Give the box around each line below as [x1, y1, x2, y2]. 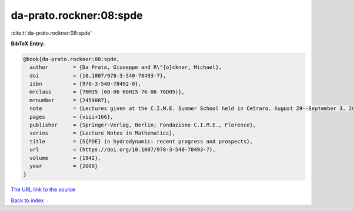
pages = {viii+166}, [29, 113, 114, 120]
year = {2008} [29, 163, 98, 169]
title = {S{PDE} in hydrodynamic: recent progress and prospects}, [29, 138, 253, 145]
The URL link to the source [11, 186, 76, 193]
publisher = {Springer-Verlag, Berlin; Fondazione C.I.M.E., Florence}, [29, 122, 256, 129]
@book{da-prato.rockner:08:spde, [23, 56, 120, 62]
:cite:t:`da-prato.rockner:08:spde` [11, 29, 92, 36]
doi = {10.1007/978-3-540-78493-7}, [29, 72, 166, 79]
